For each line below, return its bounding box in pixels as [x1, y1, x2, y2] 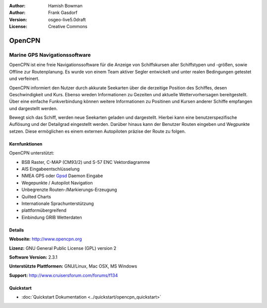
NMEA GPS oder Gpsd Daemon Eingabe [21, 173, 103, 179]
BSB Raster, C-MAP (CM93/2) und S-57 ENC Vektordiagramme [21, 159, 150, 165]
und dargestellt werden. [9, 105, 58, 111]
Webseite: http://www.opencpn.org [9, 236, 82, 242]
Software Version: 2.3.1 [9, 254, 58, 260]
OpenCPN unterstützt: [9, 150, 54, 156]
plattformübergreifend [21, 207, 67, 213]
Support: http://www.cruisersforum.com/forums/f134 [9, 272, 118, 278]
